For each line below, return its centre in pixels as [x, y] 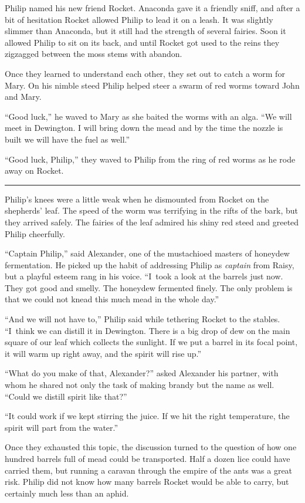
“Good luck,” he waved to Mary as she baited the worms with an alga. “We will [148, 116]
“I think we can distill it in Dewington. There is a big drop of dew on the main [148, 330]
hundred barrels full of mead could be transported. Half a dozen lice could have [148, 458]
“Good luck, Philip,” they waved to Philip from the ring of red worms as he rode [150, 159]
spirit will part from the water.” [62, 427]
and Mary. [23, 97]
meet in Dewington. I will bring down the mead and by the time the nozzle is [144, 128]
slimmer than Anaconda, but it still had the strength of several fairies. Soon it [145, 31]
